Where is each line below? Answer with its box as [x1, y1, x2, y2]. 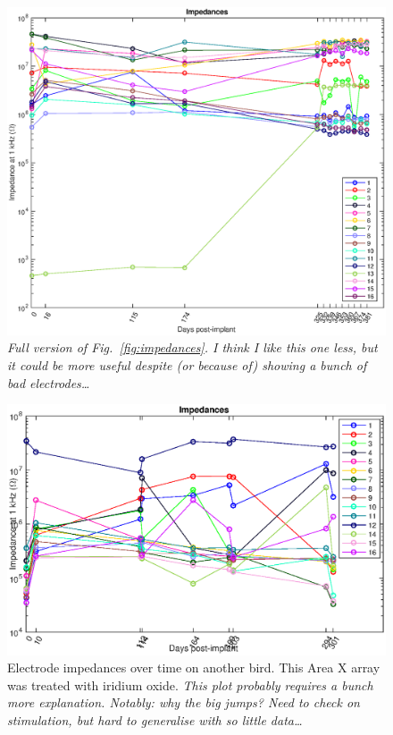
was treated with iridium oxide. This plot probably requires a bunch [7, 675, 373, 694]
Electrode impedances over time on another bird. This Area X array [7, 658, 380, 677]
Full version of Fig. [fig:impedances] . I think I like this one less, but [7, 338, 378, 357]
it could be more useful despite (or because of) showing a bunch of [7, 356, 367, 375]
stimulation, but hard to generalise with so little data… [7, 710, 303, 729]
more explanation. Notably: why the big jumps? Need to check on [7, 693, 360, 712]
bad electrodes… [7, 373, 90, 392]
